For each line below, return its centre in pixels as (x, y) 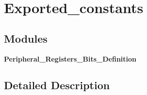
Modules (26, 38)
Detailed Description (57, 85)
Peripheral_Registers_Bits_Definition (70, 58)
